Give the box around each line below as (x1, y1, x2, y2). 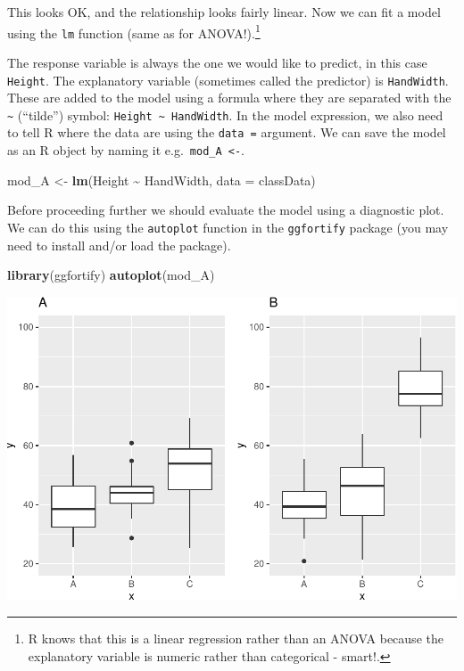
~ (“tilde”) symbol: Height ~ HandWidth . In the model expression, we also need (7, 105, 443, 124)
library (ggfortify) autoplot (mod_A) (7, 266, 215, 284)
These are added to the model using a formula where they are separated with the (7, 88, 452, 107)
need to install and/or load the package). (7, 235, 231, 254)
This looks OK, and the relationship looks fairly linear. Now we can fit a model (7, 3, 441, 20)
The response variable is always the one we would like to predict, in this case (7, 53, 427, 71)
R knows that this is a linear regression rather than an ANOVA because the (28, 629, 443, 648)
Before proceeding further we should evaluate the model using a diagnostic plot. (7, 200, 444, 219)
